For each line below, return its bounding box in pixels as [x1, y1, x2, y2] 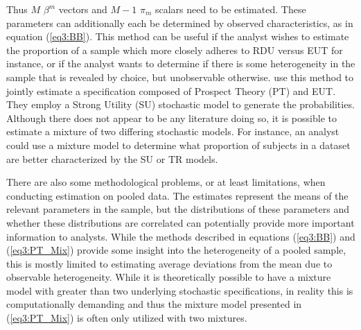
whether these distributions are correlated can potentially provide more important [6, 215, 355, 229]
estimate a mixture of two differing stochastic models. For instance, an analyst [6, 124, 340, 139]
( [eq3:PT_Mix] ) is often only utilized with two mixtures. [6, 311, 247, 325]
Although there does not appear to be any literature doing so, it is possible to [6, 110, 337, 125]
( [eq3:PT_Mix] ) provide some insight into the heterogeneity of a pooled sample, [6, 243, 346, 257]
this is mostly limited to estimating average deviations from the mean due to [6, 256, 333, 270]
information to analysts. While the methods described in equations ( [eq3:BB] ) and [6, 229, 355, 243]
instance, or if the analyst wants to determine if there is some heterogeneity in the [6, 56, 355, 71]
